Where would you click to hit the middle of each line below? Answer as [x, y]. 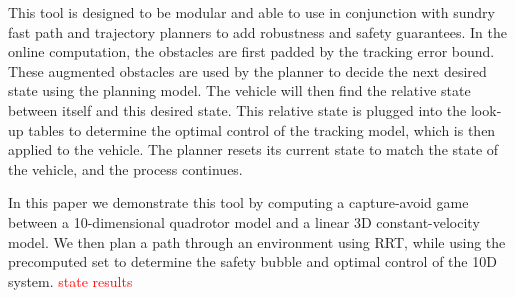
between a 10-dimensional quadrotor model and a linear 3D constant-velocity [244, 221]
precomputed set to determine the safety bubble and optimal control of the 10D [252, 261]
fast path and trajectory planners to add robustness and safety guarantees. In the [257, 31]
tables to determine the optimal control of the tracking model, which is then [262, 129]
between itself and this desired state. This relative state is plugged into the [237, 109]
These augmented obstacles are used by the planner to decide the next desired [247, 70]
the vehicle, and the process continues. [125, 168]
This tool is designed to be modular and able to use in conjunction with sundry [252, 12]
